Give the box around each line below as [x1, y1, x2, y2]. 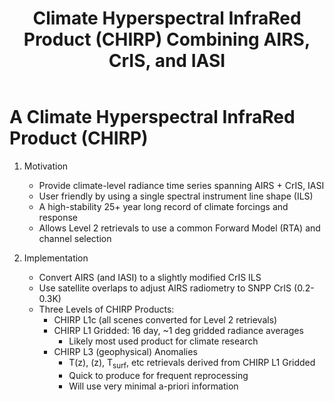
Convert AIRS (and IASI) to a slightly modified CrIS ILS [38, 271, 262, 283]
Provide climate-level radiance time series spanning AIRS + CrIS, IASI [38, 179, 325, 191]
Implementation [23, 252, 89, 264]
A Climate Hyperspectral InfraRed [9, 106, 296, 129]
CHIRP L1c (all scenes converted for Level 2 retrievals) [53, 313, 278, 326]
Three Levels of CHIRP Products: [38, 303, 175, 315]
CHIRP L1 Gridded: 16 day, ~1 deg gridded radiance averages [53, 324, 304, 336]
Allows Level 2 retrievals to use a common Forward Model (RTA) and [38, 222, 321, 234]
